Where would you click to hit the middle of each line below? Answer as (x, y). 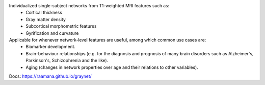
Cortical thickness (44, 13)
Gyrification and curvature (52, 33)
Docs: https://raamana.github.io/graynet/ (50, 76)
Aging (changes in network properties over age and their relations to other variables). (112, 67)
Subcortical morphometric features (61, 26)
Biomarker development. (51, 47)
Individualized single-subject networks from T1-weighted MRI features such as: (89, 6)
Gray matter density (46, 19)
